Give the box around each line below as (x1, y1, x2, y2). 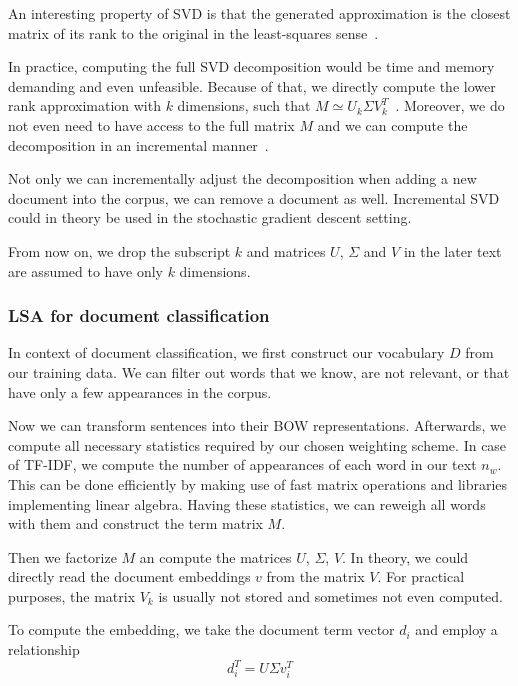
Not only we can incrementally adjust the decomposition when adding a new (8, 168, 477, 189)
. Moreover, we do (395, 95, 505, 116)
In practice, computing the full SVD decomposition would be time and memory (8, 56, 495, 77)
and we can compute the (317, 114, 468, 135)
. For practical (377, 566, 465, 587)
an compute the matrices (139, 546, 292, 567)
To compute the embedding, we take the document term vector (8, 619, 395, 640)
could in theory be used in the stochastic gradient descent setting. (8, 207, 412, 228)
